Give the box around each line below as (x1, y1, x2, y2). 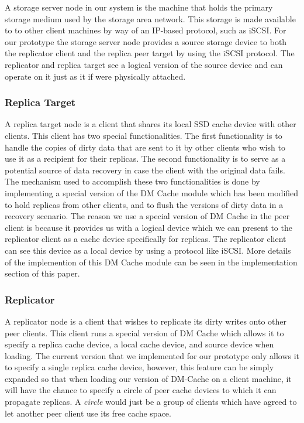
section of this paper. (5, 267, 80, 279)
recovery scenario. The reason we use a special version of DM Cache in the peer (5, 210, 290, 222)
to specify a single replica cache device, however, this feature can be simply (5, 361, 274, 373)
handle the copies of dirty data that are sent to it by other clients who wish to (5, 141, 285, 153)
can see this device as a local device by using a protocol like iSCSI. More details (5, 244, 291, 256)
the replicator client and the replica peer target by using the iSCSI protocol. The (5, 47, 295, 59)
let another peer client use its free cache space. (5, 407, 171, 419)
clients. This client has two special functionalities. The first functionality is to (5, 129, 282, 141)
